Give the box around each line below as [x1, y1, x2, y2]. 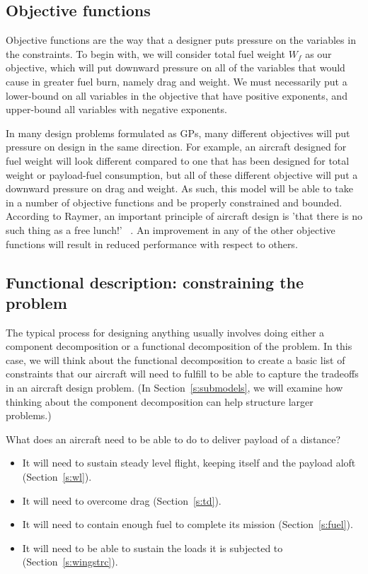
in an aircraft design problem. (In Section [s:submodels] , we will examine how [6, 380, 343, 395]
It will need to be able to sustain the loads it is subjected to [22, 540, 283, 555]
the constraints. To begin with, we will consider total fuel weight [6, 46, 286, 61]
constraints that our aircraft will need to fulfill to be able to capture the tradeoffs [6, 366, 359, 381]
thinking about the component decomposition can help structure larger [6, 394, 314, 409]
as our [305, 46, 332, 61]
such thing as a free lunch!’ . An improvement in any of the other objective [6, 222, 335, 237]
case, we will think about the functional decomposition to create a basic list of [6, 352, 345, 367]
